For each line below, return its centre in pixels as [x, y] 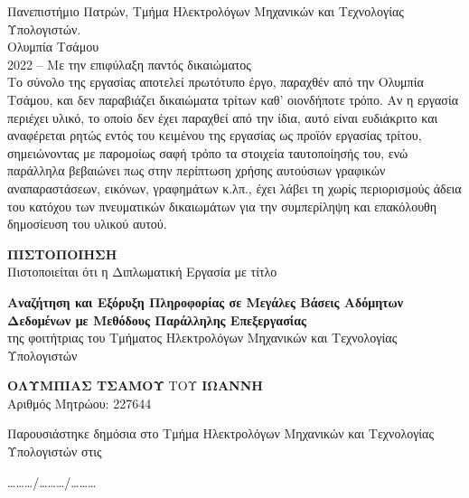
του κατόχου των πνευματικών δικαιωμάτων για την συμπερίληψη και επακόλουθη [222, 206]
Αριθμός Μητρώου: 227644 [80, 403]
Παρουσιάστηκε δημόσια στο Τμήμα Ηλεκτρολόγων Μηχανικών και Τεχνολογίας [220, 433]
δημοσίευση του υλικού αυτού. [87, 224]
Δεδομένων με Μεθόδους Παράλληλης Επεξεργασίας [157, 319]
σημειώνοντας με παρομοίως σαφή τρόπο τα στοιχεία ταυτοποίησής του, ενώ [208, 152]
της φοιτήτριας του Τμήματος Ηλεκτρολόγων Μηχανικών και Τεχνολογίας [202, 338]
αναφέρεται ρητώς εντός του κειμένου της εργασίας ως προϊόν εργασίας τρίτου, [215, 135]
